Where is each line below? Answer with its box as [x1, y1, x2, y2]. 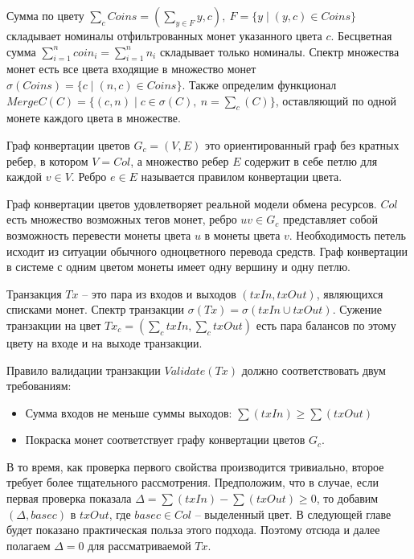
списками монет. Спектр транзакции [6, 301, 185, 318]
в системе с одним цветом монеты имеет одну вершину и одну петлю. [6, 258, 350, 275]
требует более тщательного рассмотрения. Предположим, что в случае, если [6, 474, 379, 491]
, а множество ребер [130, 152, 229, 169]
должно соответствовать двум [241, 361, 386, 378]
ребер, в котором [6, 152, 88, 169]
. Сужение [332, 301, 382, 318]
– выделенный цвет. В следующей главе [195, 505, 391, 522]
